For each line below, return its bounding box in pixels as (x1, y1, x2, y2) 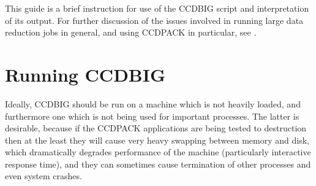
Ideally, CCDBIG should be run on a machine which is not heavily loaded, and (5, 97, 301, 110)
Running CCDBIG (5, 61, 166, 87)
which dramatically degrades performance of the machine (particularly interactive (5, 145, 311, 158)
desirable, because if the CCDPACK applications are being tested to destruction (5, 122, 307, 134)
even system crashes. (5, 169, 82, 182)
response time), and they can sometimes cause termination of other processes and (5, 157, 311, 170)
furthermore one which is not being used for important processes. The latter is (5, 109, 299, 122)
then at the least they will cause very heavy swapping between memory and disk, (5, 133, 309, 146)
